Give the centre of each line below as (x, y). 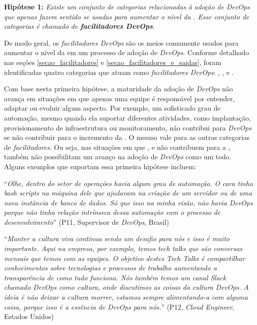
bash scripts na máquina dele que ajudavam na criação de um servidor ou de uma (128, 193)
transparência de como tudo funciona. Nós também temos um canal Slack (115, 277)
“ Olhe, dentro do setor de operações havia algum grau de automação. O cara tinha (128, 183)
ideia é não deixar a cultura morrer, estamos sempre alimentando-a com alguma (126, 297)
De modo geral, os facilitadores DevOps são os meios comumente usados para (121, 42)
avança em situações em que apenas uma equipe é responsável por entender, (120, 98)
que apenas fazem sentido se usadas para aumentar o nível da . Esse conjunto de (127, 16)
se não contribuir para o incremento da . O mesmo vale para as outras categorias (127, 137)
